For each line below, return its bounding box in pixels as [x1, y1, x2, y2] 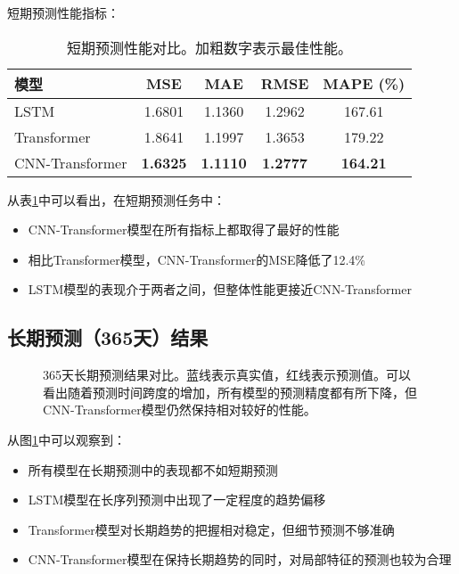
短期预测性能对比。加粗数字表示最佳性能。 [67, 37, 353, 58]
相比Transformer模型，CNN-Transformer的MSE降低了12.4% [28, 250, 366, 268]
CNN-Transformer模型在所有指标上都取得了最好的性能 [28, 220, 340, 239]
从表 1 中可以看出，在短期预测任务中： [7, 190, 225, 209]
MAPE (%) [323, 73, 406, 94]
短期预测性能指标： [7, 4, 119, 21]
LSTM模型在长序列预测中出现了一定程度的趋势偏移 [28, 490, 326, 509]
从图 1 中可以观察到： [7, 430, 126, 448]
